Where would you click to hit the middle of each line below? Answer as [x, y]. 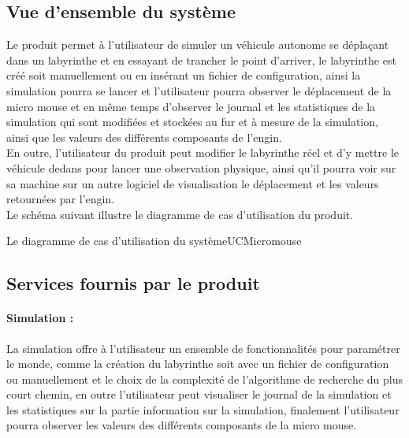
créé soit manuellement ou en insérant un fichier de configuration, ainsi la [184, 75]
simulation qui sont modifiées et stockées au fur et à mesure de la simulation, [192, 122]
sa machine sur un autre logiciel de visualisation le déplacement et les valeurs [193, 183]
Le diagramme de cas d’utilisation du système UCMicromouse [154, 241]
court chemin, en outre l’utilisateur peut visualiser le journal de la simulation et [199, 394]
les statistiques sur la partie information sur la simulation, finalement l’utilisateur [203, 409]
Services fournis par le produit [133, 283]
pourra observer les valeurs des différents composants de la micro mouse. [182, 425]
